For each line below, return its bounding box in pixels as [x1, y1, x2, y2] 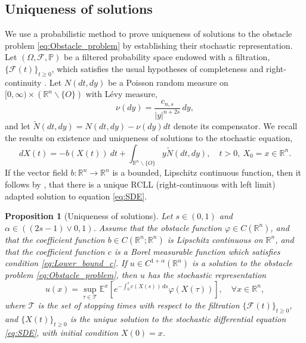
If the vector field [5, 166, 68, 179]
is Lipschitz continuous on [167, 233, 263, 245]
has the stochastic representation [147, 269, 267, 281]
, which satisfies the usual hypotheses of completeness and [51, 62, 264, 74]
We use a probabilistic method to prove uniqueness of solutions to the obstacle [5, 27, 292, 40]
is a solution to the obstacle [192, 257, 292, 269]
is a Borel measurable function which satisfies [114, 245, 280, 257]
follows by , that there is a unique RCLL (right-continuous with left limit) [5, 178, 276, 190]
